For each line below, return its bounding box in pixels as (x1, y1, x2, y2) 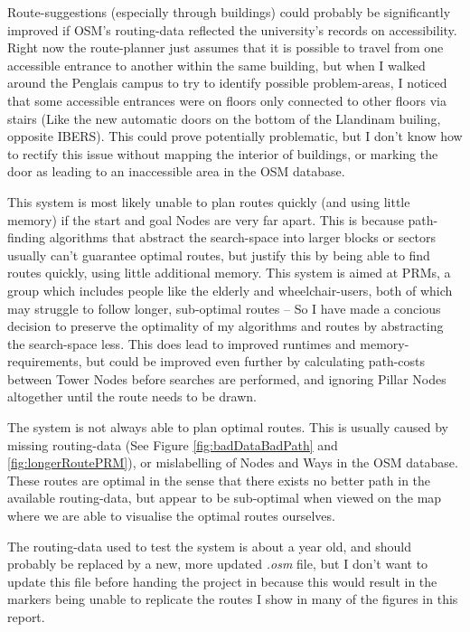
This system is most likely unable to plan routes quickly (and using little (7, 192, 410, 211)
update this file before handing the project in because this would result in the (7, 571, 437, 590)
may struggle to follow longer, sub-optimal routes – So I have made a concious (7, 298, 441, 317)
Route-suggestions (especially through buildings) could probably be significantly (7, 3, 451, 21)
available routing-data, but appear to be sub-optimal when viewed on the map (7, 488, 442, 507)
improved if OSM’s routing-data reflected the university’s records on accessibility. (7, 20, 457, 39)
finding (7, 228, 46, 247)
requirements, (7, 352, 82, 371)
